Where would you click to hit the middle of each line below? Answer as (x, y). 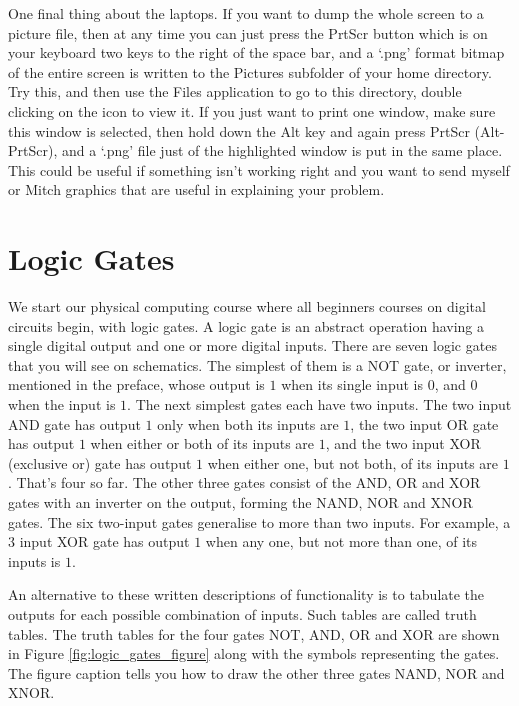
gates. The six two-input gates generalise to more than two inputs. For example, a (259, 521)
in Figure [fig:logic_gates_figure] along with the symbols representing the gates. (254, 653)
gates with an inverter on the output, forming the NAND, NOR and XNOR (240, 502)
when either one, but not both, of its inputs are (353, 462)
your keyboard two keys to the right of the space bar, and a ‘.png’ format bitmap (256, 52)
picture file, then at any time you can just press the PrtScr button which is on (248, 32)
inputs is (34, 560)
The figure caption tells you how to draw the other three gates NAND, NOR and (256, 672)
